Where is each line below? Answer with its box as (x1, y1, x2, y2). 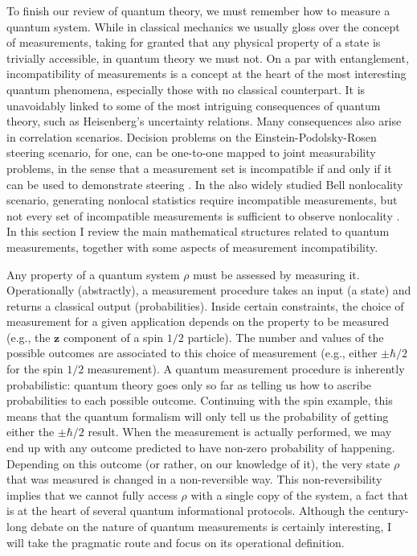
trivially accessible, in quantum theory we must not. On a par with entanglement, (6, 49, 409, 66)
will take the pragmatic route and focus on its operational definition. (6, 533, 345, 550)
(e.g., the (6, 328, 51, 345)
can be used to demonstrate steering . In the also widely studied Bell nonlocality (6, 175, 403, 192)
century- (367, 502, 409, 519)
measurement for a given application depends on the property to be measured (6, 313, 390, 330)
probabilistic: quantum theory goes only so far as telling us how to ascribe (6, 376, 372, 393)
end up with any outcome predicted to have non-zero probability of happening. (6, 439, 395, 456)
